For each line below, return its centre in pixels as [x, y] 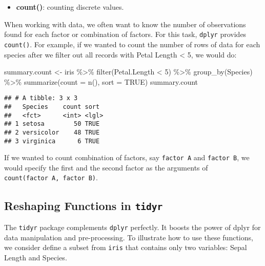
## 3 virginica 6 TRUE [52, 141]
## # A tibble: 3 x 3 [41, 98]
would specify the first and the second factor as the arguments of [106, 167]
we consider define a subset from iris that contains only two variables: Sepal [126, 247]
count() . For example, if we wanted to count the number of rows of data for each [132, 44]
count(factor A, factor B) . [51, 177]
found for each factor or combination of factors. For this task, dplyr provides [125, 34]
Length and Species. [36, 257]
